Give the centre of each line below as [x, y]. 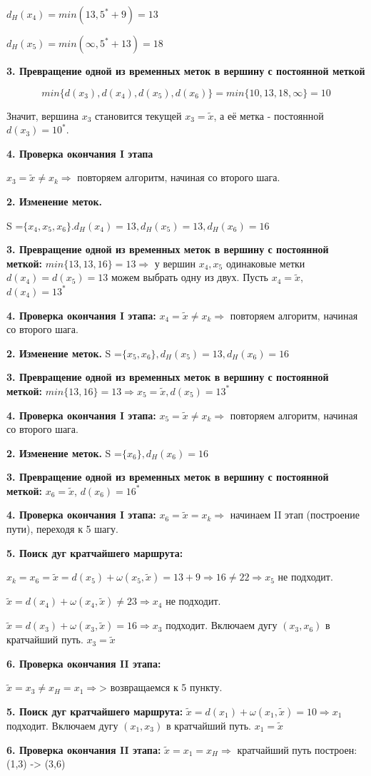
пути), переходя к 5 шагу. [62, 529]
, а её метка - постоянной [269, 115]
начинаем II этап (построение [295, 515]
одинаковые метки [265, 263]
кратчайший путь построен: [297, 749]
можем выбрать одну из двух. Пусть [189, 277]
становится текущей [138, 115]
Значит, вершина [43, 115]
